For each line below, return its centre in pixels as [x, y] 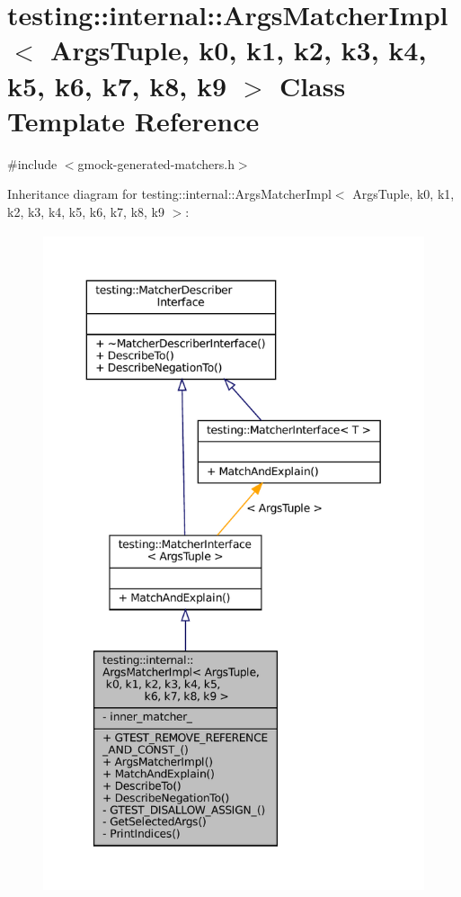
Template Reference [133, 120]
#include [32, 163]
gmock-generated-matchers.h [156, 163]
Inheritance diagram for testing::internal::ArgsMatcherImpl [169, 194]
